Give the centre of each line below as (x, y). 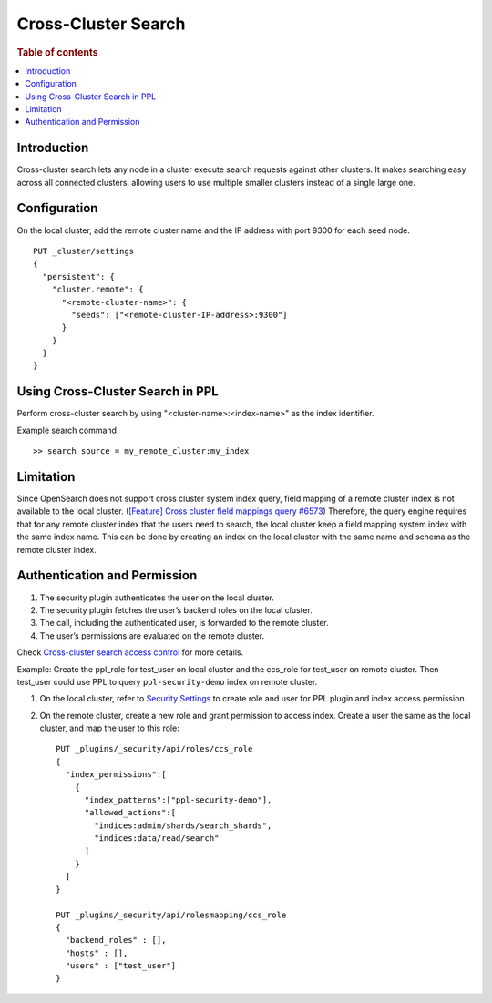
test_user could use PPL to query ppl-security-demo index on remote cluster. (167, 681)
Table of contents (58, 52)
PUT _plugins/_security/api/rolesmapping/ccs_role (171, 915)
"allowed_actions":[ (130, 813)
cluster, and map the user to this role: (109, 728)
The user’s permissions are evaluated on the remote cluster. (152, 635)
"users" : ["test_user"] (121, 966)
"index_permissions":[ (116, 775)
